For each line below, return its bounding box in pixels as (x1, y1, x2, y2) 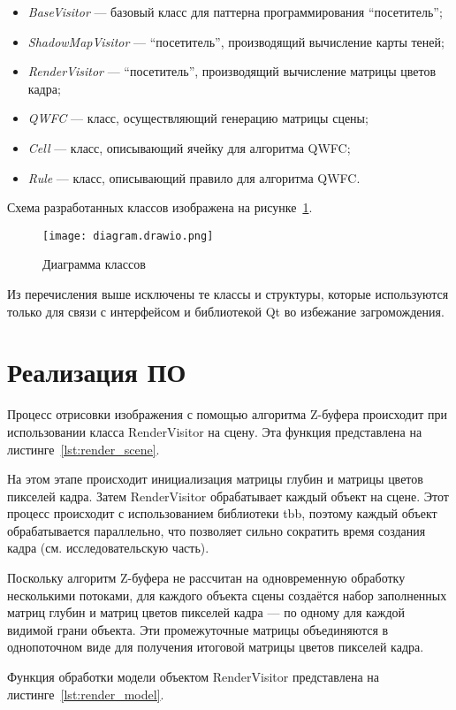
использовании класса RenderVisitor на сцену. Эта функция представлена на (7, 422, 422, 440)
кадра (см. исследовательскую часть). (7, 538, 209, 557)
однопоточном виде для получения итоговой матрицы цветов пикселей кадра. (7, 637, 424, 656)
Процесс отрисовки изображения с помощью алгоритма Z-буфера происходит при (7, 405, 447, 424)
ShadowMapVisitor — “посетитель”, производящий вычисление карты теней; (27, 32, 445, 50)
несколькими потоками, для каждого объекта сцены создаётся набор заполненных (7, 585, 447, 604)
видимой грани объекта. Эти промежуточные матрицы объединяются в (7, 620, 389, 638)
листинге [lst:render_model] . (7, 684, 164, 703)
